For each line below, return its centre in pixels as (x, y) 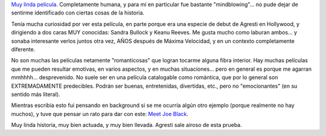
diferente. (23, 49)
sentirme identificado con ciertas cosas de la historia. (78, 13)
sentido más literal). (36, 94)
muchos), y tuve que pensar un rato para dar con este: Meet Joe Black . (100, 114)
